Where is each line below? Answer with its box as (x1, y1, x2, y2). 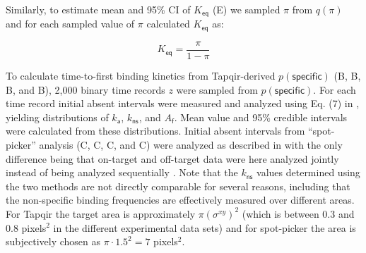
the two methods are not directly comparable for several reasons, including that (6, 178, 350, 193)
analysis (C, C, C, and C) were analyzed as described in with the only (39, 137, 343, 152)
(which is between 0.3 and (242, 206, 355, 221)
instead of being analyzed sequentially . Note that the (6, 165, 238, 180)
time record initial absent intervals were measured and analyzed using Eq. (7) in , (6, 96, 360, 111)
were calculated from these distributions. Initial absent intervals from (6, 123, 305, 138)
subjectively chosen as (6, 234, 100, 249)
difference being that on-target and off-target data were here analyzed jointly (6, 151, 339, 166)
